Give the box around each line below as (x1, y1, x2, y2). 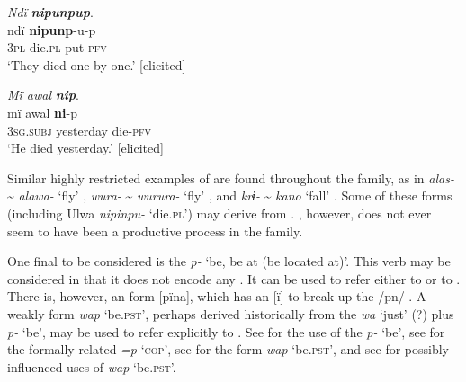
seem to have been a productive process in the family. (7, 221, 303, 240)
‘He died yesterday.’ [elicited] (7, 138, 164, 157)
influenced (7, 357, 63, 376)
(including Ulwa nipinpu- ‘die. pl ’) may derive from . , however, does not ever (7, 203, 432, 222)
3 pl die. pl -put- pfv (7, 38, 107, 57)
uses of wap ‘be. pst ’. (67, 357, 176, 376)
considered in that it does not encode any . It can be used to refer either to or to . (7, 269, 461, 288)
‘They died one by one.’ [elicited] (7, 55, 186, 74)
